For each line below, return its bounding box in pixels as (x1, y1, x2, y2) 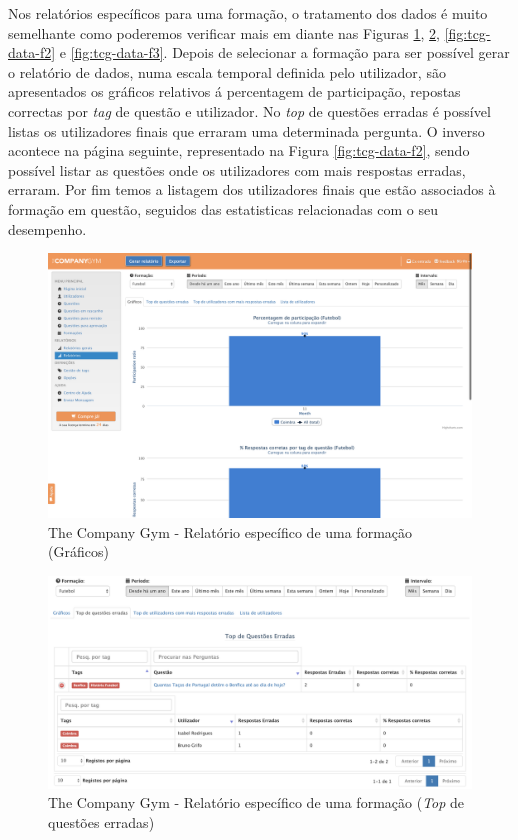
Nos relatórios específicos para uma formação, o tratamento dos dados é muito (8, 3, 488, 23)
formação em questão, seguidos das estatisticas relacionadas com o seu (8, 198, 439, 219)
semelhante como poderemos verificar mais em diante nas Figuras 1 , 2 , (8, 22, 440, 43)
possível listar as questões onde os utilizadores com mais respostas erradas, (8, 159, 466, 180)
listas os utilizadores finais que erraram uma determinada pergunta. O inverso (8, 120, 485, 141)
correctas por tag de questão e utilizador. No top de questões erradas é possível (8, 100, 491, 121)
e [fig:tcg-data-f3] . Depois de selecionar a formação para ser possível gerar (59, 42, 510, 63)
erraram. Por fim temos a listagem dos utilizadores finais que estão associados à (8, 179, 496, 200)
